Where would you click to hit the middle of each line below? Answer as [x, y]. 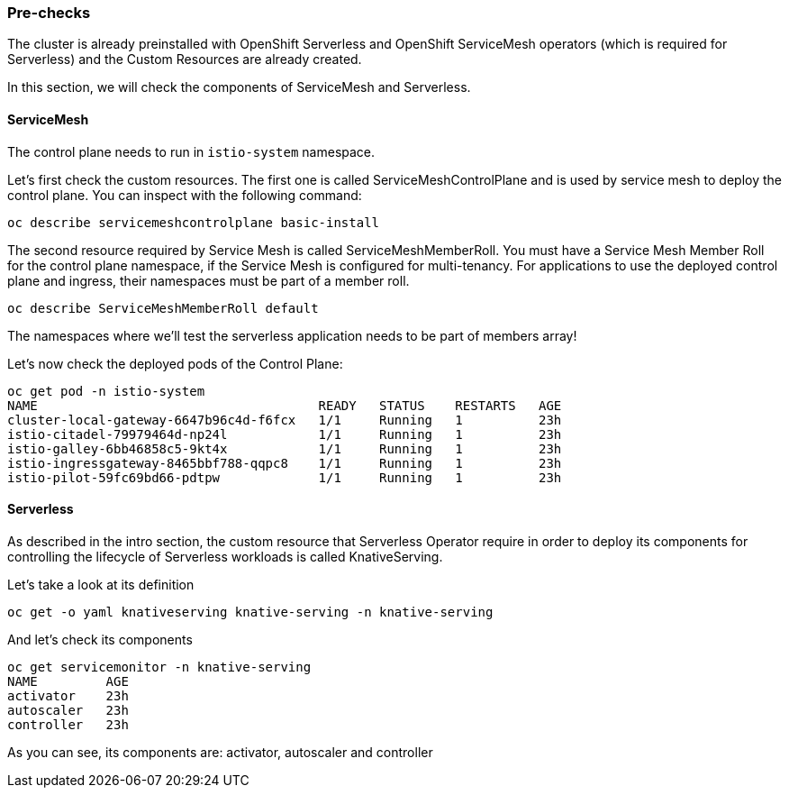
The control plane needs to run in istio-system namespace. [191, 151]
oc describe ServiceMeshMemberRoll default [163, 308]
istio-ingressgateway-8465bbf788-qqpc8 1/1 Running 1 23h [285, 463]
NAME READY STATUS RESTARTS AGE [285, 405]
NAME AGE [68, 681]
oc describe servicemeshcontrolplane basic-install [194, 222]
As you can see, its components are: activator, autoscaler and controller [220, 752]
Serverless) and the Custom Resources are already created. [185, 59]
